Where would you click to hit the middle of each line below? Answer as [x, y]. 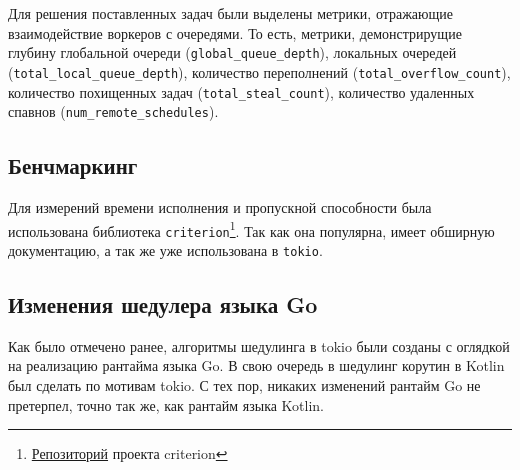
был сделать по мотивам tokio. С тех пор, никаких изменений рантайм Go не [244, 384]
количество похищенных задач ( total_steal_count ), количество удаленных [241, 91]
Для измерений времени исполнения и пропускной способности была [220, 207]
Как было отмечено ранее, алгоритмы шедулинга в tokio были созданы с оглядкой [259, 345]
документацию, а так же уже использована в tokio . [165, 249]
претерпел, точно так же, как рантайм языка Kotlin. [166, 404]
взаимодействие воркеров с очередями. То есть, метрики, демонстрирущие [235, 32]
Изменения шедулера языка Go [163, 303]
